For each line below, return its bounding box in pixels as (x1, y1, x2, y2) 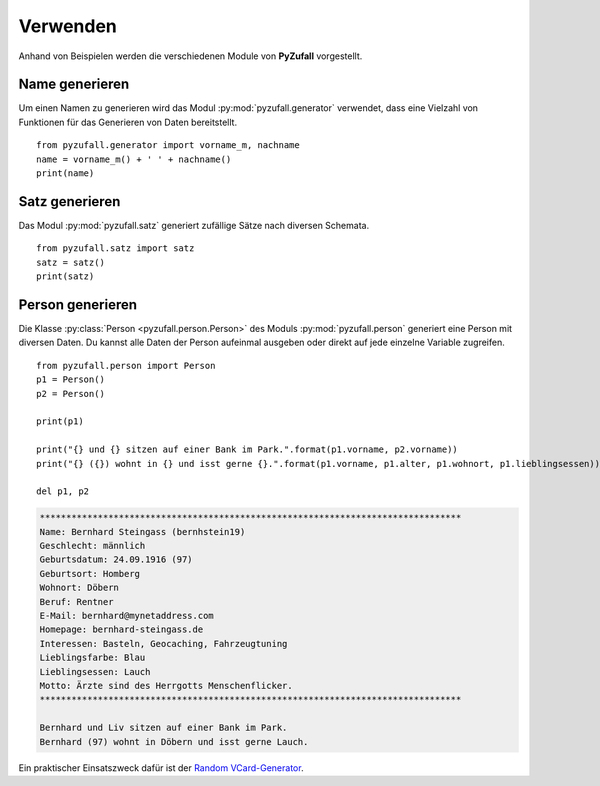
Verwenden (18, 15, 117, 37)
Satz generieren (18, 193, 121, 210)
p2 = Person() (36, 388, 105, 399)
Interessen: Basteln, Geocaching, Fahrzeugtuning (39, 638, 288, 649)
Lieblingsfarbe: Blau (39, 652, 146, 664)
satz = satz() (36, 256, 105, 268)
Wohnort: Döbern (39, 582, 120, 594)
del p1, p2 (36, 486, 90, 497)
